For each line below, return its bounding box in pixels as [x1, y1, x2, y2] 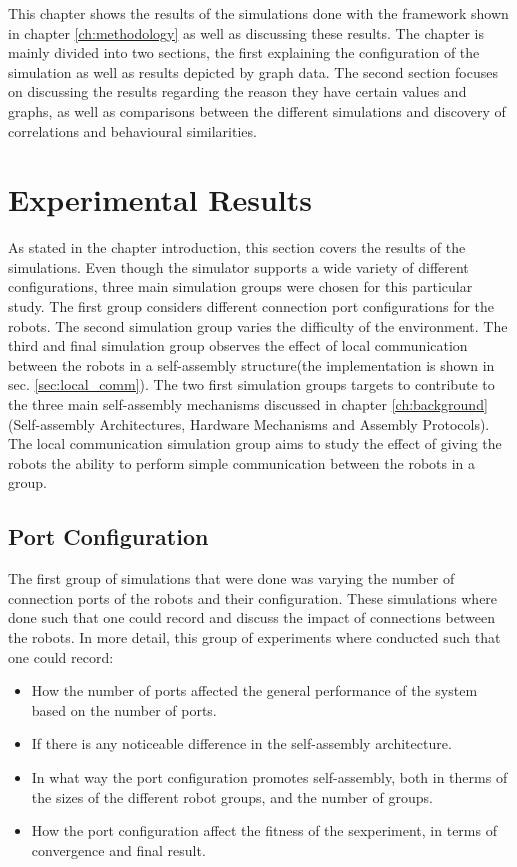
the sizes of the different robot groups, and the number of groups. [31, 786, 433, 807]
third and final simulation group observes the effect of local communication [8, 335, 468, 356]
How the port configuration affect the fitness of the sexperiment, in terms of [31, 820, 497, 841]
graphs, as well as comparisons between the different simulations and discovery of [8, 100, 506, 121]
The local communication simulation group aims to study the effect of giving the [8, 433, 502, 454]
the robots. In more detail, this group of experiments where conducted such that [8, 626, 501, 647]
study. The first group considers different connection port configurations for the [8, 296, 495, 317]
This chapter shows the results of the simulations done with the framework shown [8, 3, 509, 23]
